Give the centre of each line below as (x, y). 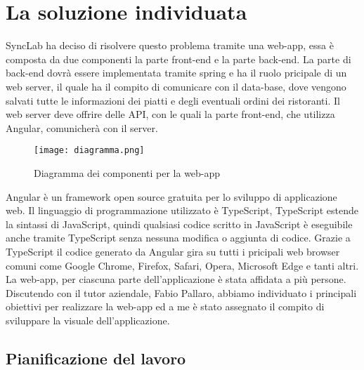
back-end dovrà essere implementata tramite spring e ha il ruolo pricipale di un (176, 73)
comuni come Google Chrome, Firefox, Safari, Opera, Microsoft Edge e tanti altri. (182, 265)
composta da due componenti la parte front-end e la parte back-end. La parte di (178, 59)
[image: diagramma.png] (89, 151)
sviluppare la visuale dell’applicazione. (88, 320)
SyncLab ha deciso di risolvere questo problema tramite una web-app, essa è (170, 45)
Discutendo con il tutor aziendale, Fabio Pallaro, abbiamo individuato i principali (181, 292)
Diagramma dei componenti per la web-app (127, 172)
